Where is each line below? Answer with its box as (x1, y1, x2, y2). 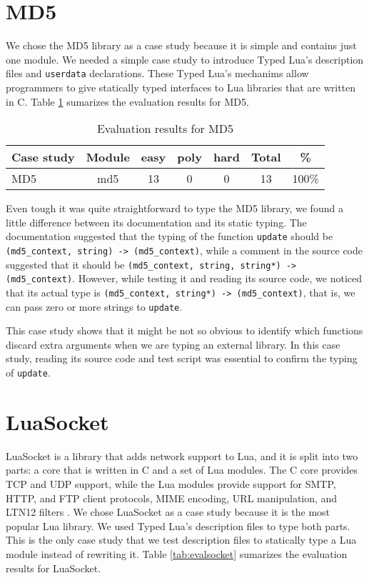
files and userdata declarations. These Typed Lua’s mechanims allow (6, 66, 309, 81)
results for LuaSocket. (6, 560, 101, 575)
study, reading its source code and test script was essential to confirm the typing (6, 351, 358, 366)
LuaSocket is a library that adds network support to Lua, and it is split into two (6, 448, 358, 463)
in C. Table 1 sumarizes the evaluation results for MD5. (6, 94, 249, 109)
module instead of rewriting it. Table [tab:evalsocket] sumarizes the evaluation (6, 547, 348, 561)
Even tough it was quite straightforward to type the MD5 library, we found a (6, 201, 343, 216)
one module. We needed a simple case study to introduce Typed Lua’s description (6, 51, 364, 66)
